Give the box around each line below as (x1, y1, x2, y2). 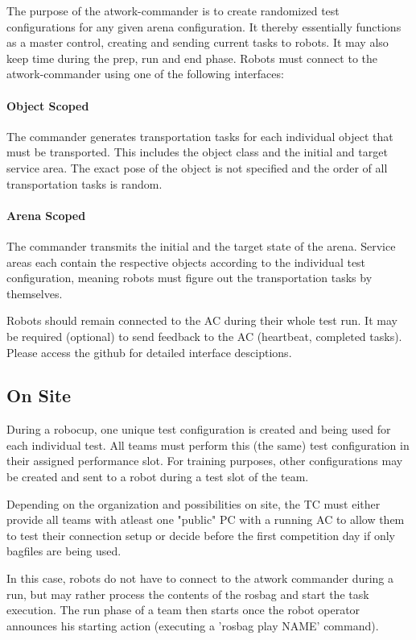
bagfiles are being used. (6, 542, 122, 559)
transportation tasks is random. (6, 175, 163, 192)
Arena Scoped (6, 206, 86, 223)
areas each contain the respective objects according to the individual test (6, 253, 366, 270)
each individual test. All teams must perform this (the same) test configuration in (6, 436, 410, 453)
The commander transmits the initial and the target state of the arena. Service (6, 237, 396, 254)
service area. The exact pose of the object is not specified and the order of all (6, 159, 388, 176)
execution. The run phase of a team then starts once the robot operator (6, 601, 360, 618)
